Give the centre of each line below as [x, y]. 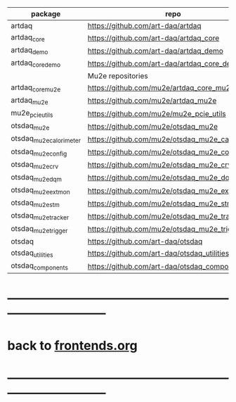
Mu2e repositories [118, 75]
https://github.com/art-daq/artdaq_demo [155, 51]
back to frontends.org [73, 345]
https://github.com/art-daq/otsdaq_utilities [158, 253]
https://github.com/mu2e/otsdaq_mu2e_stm [160, 203]
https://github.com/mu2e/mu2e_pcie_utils [157, 113]
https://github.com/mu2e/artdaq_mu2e [152, 101]
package [46, 14]
